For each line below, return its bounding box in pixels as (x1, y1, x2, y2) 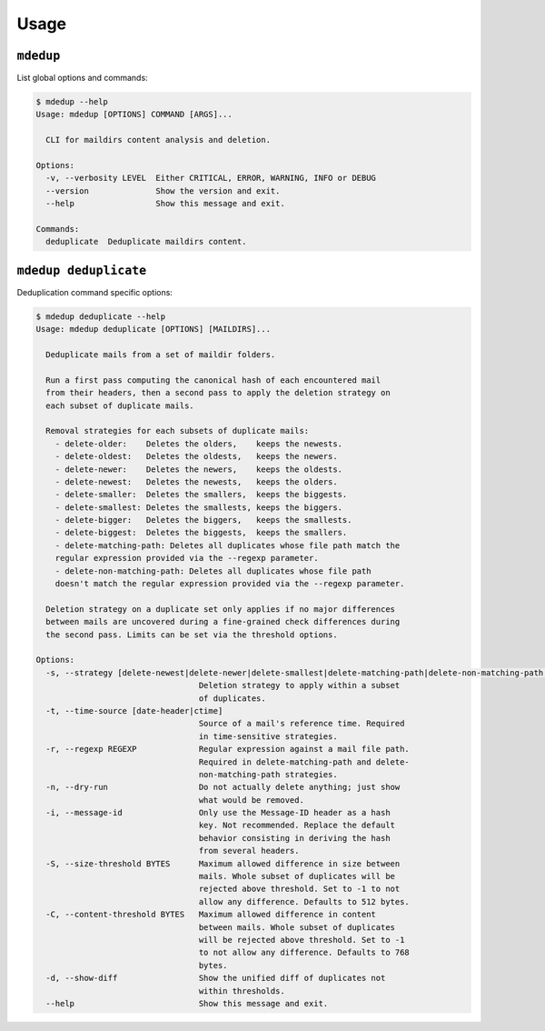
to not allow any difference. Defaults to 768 (198, 947, 411, 958)
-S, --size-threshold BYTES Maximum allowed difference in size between (45, 858, 401, 868)
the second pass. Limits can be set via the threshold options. (45, 629, 338, 640)
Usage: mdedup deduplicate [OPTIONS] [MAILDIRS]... (35, 324, 272, 335)
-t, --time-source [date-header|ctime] (45, 706, 223, 716)
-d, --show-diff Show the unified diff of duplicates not (45, 973, 386, 984)
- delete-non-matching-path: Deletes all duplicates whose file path (54, 566, 372, 576)
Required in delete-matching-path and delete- (198, 756, 411, 767)
